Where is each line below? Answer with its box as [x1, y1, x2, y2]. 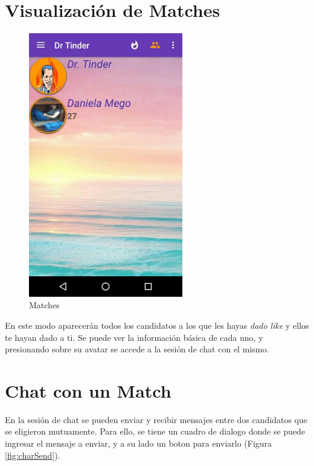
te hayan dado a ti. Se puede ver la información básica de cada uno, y [5, 331, 263, 343]
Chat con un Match [5, 378, 171, 403]
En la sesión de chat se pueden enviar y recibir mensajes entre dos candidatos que [5, 413, 307, 426]
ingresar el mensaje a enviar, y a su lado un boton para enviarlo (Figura [5, 437, 272, 450]
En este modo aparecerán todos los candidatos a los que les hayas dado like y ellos [5, 319, 309, 331]
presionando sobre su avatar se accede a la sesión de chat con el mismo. [5, 343, 269, 355]
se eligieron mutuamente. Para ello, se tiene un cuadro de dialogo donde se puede [5, 425, 306, 438]
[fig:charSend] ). [5, 448, 60, 461]
